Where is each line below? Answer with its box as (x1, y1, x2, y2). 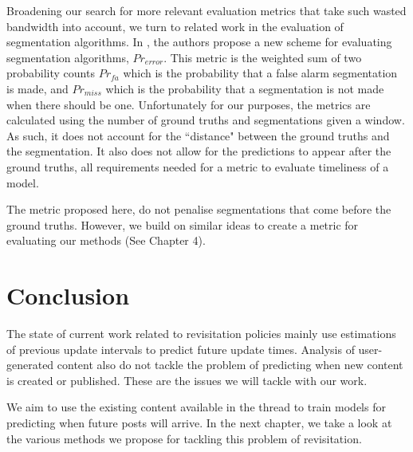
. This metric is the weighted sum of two (163, 49, 362, 65)
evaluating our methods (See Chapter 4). (6, 232, 206, 249)
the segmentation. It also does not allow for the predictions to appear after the (6, 143, 391, 159)
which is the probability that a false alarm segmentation (123, 65, 398, 81)
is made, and (6, 80, 69, 96)
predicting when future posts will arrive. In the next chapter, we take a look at (6, 415, 392, 430)
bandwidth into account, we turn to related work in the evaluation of (6, 18, 344, 34)
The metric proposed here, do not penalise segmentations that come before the (6, 201, 391, 218)
